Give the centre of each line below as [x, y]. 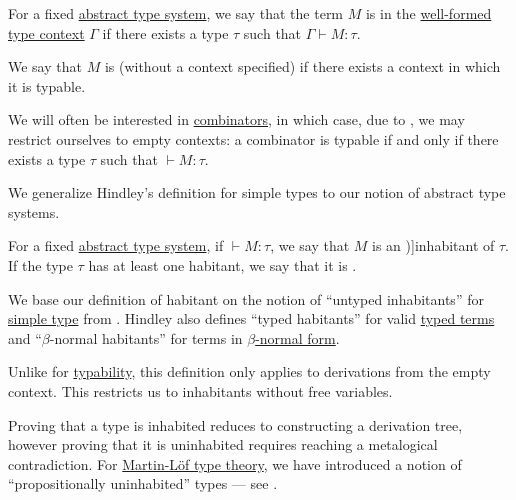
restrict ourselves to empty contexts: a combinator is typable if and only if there [253, 138]
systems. [34, 211]
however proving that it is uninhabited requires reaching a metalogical [223, 444]
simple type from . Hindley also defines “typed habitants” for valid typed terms [251, 318]
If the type [40, 264]
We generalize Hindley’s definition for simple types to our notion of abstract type [257, 192]
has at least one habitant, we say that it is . [222, 264]
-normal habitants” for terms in [146, 337]
